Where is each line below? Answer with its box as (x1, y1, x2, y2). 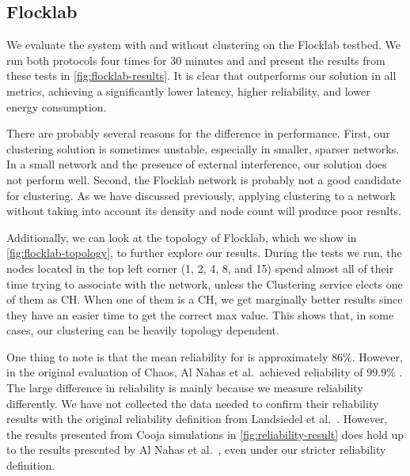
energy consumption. (6, 98, 107, 115)
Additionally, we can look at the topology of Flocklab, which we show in (6, 229, 357, 245)
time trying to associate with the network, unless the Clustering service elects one (6, 275, 403, 292)
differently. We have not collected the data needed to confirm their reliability (6, 395, 379, 411)
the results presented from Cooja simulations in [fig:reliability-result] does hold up (6, 425, 404, 442)
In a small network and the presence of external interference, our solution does (6, 156, 387, 172)
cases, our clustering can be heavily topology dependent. (6, 322, 279, 338)
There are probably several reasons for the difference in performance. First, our (6, 125, 390, 142)
